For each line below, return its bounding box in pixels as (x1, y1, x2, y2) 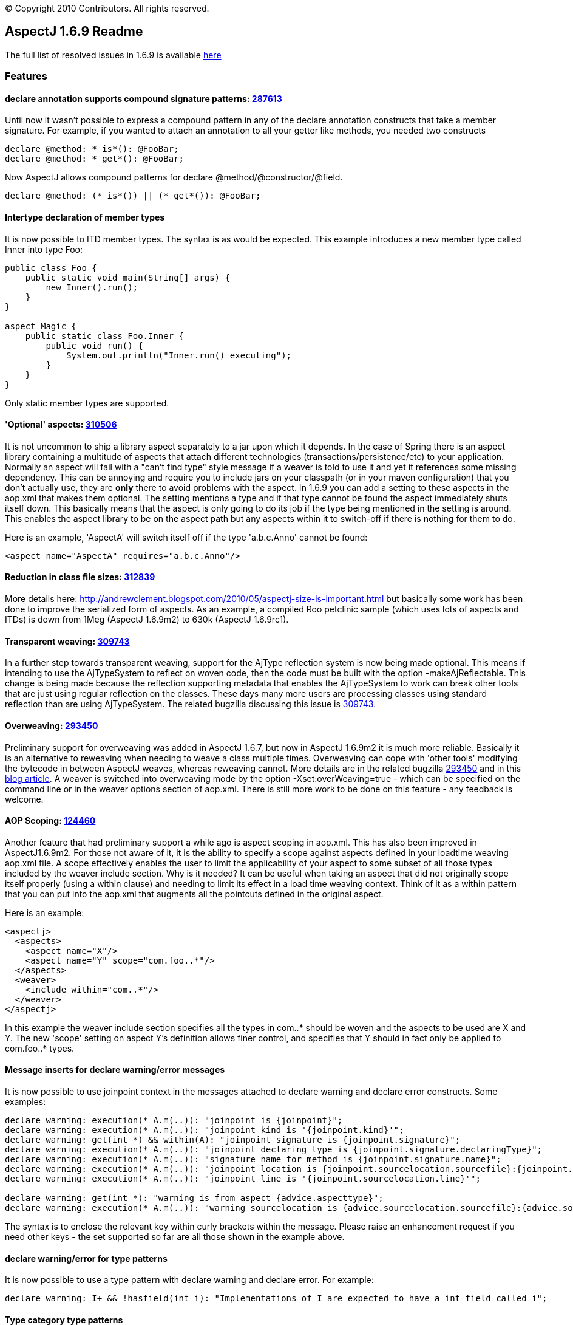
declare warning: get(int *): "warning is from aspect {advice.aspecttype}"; (5, 1193, 384, 1203)
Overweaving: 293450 (5, 720, 98, 731)
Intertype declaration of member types (5, 212, 165, 223)
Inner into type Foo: (5, 244, 83, 255)
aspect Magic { (5, 321, 77, 331)
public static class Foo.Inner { (25, 330, 185, 341)
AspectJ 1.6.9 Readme (5, 24, 143, 39)
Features (5, 70, 47, 83)
